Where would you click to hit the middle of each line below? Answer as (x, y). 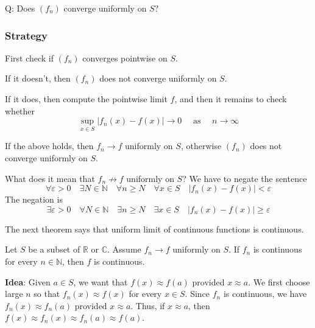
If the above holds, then (49, 146)
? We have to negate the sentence (245, 178)
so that (47, 294)
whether (20, 110)
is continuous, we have (265, 294)
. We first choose (279, 281)
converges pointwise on (125, 58)
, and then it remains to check (231, 99)
